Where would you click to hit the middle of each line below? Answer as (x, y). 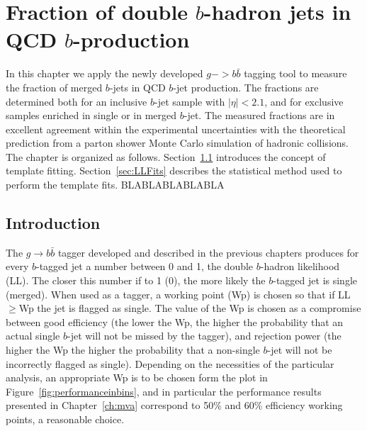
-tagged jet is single (315, 280)
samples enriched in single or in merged (91, 115)
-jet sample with (190, 101)
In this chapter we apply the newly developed (105, 73)
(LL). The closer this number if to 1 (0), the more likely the (136, 280)
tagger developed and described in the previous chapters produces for (208, 252)
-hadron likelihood (300, 266)
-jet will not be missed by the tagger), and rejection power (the (204, 336)
